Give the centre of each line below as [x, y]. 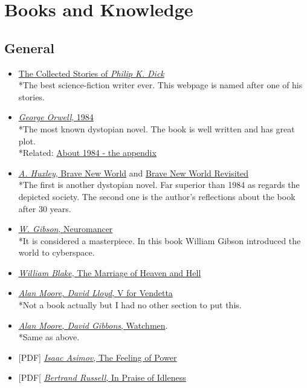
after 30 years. [45, 208]
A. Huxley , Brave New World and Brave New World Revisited [134, 173]
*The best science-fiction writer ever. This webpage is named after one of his [160, 85]
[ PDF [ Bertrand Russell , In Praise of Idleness [102, 377]
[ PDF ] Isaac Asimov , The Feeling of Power [98, 357]
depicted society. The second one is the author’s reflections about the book [157, 196]
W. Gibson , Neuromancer [66, 229]
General [29, 47]
